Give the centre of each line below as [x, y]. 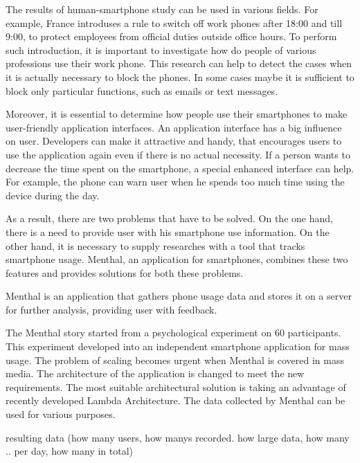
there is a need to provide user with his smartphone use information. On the [168, 231]
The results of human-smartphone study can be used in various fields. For [162, 9]
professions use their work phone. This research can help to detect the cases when [179, 63]
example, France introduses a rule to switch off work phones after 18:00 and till [174, 22]
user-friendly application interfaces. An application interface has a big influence [174, 127]
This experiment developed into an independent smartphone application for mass [178, 346]
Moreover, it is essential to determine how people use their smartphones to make [177, 114]
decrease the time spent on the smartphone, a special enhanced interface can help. [180, 168]
